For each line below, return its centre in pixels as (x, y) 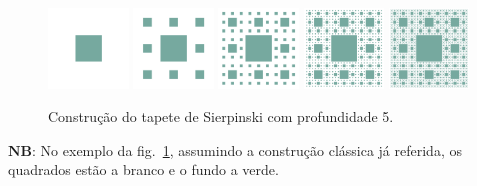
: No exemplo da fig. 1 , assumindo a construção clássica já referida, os (247, 149)
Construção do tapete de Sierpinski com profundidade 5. (221, 116)
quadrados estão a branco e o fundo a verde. (143, 169)
